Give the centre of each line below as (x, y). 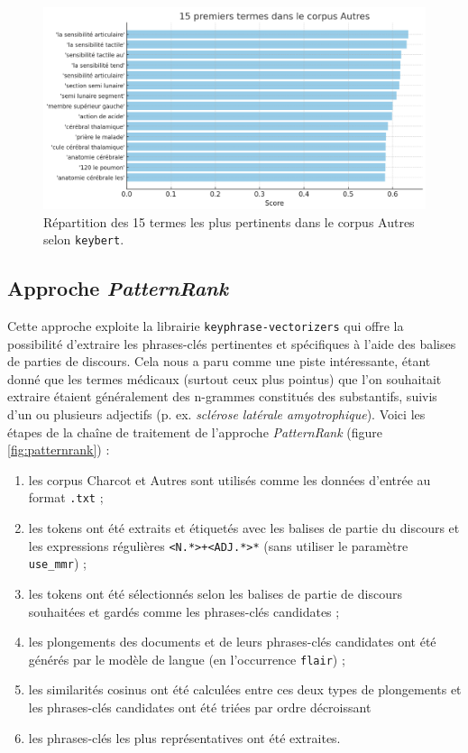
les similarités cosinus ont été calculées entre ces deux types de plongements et (245, 689)
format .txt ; (66, 497)
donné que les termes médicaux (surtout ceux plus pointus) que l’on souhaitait (225, 378)
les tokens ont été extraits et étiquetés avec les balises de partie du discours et (244, 528)
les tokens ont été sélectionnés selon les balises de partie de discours (215, 594)
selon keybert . (84, 239)
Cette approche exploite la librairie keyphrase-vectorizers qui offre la (206, 326)
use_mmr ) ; (57, 563)
